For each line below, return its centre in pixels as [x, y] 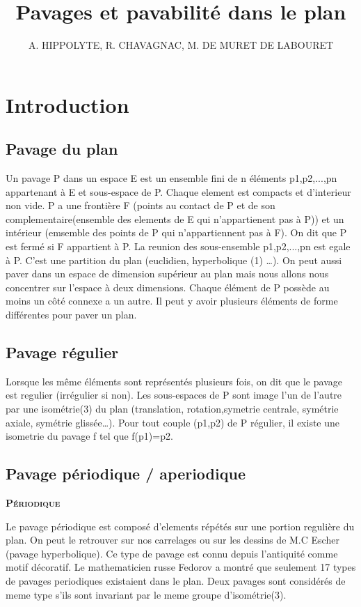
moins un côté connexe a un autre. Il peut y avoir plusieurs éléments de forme [172, 301]
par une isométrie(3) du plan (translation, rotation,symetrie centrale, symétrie [172, 409]
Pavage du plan [62, 149]
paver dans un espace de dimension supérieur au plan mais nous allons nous [167, 274]
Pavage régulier [62, 352]
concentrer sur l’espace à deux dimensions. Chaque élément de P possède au [168, 287]
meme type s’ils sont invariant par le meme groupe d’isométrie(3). [146, 594]
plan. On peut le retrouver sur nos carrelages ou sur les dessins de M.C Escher [173, 540]
